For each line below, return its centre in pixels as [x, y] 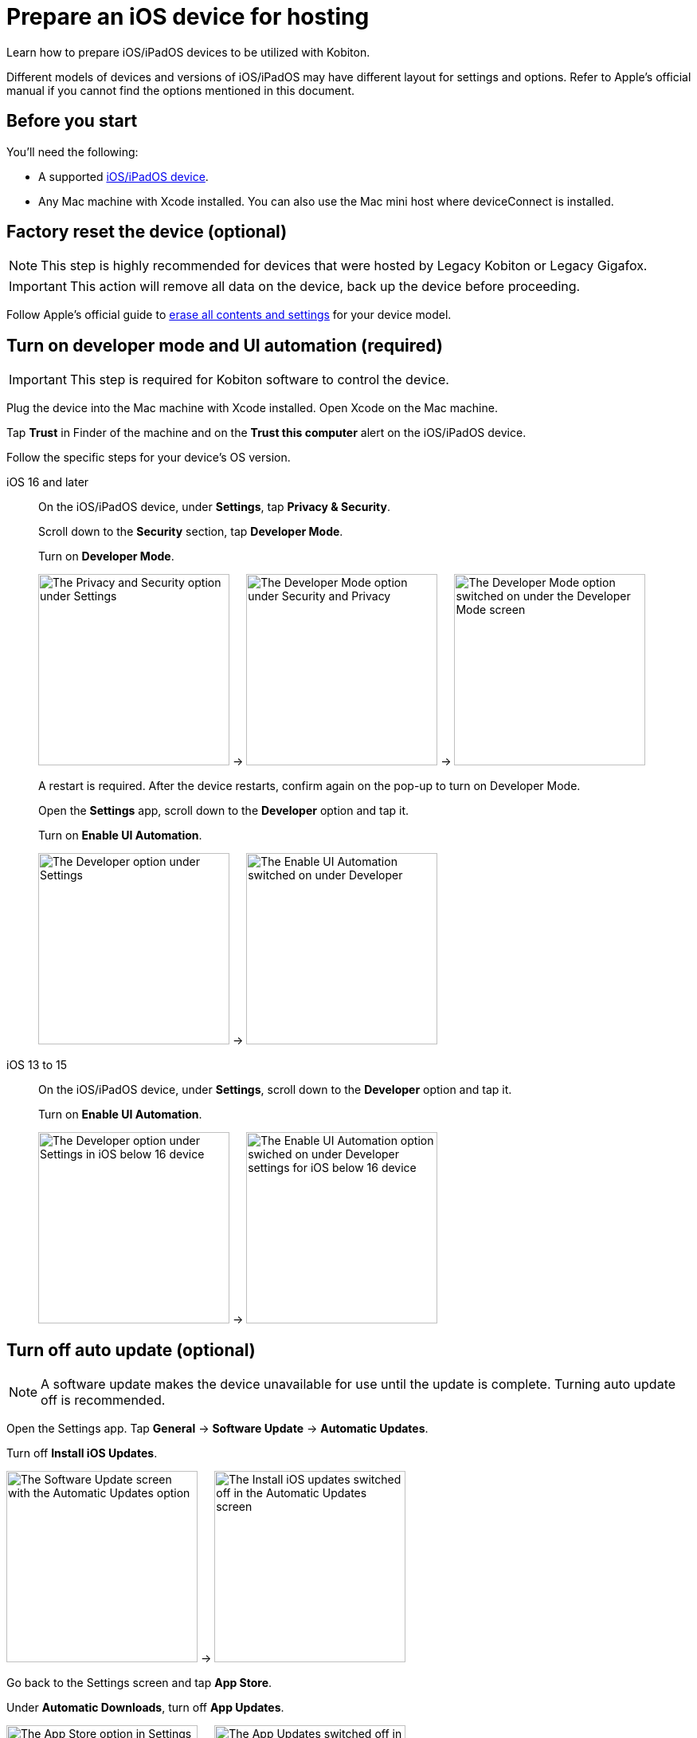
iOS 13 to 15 [37, 1065]
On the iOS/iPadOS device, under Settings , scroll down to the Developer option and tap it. [275, 1090]
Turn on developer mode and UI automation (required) [225, 345]
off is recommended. [103, 1400]
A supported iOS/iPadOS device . [123, 176]
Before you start [72, 121]
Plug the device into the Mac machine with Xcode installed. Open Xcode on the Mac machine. [252, 408]
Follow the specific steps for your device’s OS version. [149, 458]
